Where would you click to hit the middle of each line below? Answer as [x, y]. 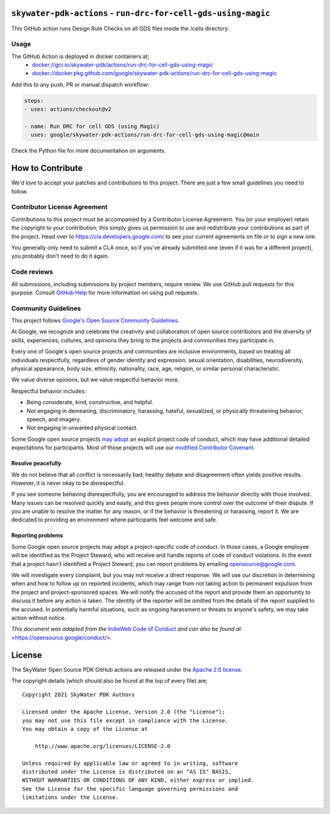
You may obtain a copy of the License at [85, 729]
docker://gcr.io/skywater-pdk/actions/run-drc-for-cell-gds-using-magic [123, 65]
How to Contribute [47, 168]
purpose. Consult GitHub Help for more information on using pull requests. [105, 293]
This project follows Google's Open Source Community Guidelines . [95, 321]
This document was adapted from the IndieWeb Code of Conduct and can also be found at [126, 629]
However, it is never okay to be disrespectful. [68, 483]
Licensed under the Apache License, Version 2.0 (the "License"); [124, 712]
